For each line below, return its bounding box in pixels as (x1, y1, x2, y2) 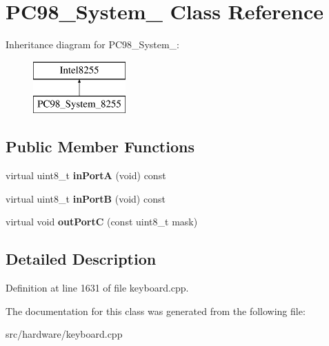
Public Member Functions (6, 136, 195, 157)
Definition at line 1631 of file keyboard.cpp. (6, 281, 189, 295)
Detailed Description (6, 248, 157, 269)
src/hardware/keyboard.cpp (6, 327, 123, 341)
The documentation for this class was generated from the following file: (6, 303, 306, 318)
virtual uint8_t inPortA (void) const (6, 168, 166, 183)
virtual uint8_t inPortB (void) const (6, 191, 166, 205)
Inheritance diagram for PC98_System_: (6, 37, 180, 52)
